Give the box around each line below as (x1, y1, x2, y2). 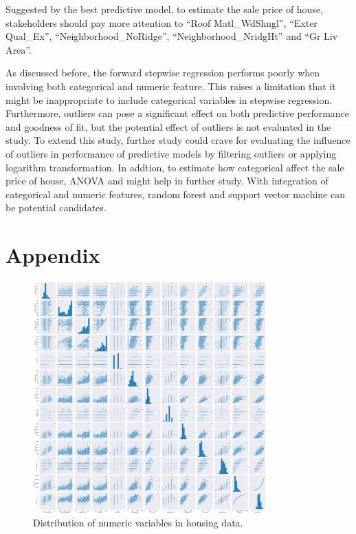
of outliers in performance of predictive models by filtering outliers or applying (5, 146, 337, 160)
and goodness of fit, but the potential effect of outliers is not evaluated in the (5, 119, 331, 133)
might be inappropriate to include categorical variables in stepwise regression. (5, 92, 333, 107)
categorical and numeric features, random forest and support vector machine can (5, 186, 346, 201)
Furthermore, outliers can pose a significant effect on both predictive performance (5, 106, 350, 120)
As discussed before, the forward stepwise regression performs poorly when (5, 65, 320, 80)
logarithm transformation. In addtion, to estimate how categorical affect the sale (5, 160, 344, 174)
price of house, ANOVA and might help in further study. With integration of (5, 173, 329, 188)
